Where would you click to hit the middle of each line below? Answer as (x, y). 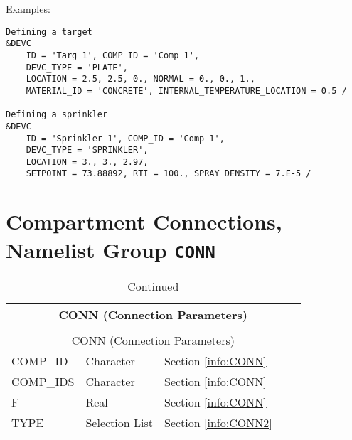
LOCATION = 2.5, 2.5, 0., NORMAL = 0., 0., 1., (140, 79)
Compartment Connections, (144, 221)
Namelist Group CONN (111, 249)
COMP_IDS (43, 381)
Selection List (119, 422)
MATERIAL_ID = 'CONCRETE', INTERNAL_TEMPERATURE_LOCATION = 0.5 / (186, 91)
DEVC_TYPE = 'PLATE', (77, 67)
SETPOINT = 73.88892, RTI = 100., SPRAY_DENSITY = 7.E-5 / (169, 174)
